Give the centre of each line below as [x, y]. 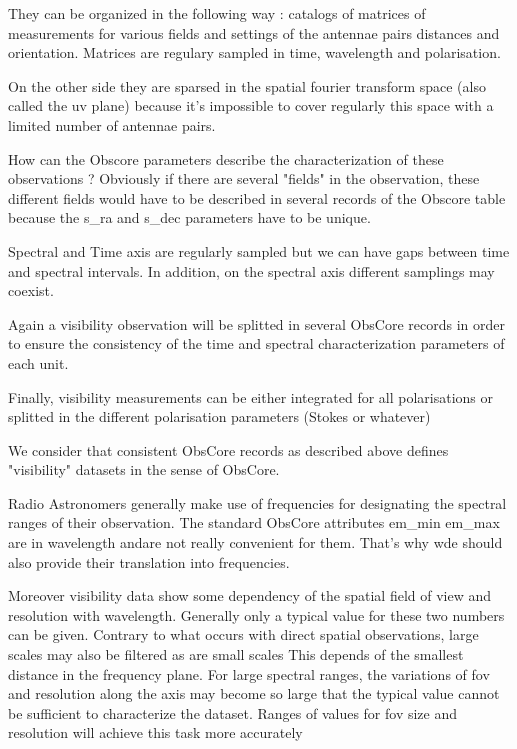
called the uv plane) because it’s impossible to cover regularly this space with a [251, 105]
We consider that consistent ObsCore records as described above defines [228, 449]
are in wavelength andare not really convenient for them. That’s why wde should [255, 542]
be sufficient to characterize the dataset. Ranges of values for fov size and [233, 712]
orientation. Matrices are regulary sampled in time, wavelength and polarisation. [254, 52]
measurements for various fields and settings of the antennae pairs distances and [254, 32]
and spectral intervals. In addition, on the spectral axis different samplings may [251, 270]
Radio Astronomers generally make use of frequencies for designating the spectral [257, 502]
